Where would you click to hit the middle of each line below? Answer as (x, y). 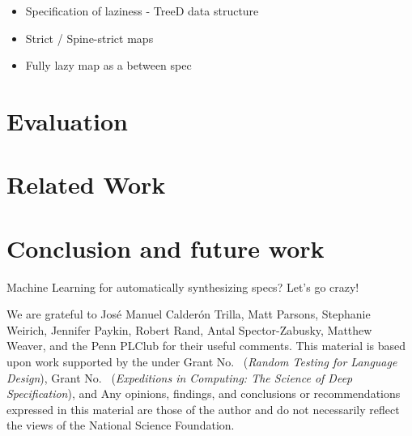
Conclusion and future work (166, 248)
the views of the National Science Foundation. (121, 425)
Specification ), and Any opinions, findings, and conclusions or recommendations (204, 393)
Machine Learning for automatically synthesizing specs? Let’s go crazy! (183, 286)
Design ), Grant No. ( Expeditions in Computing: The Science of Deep (180, 377)
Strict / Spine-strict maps (89, 38)
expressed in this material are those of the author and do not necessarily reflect (203, 409)
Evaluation (67, 120)
